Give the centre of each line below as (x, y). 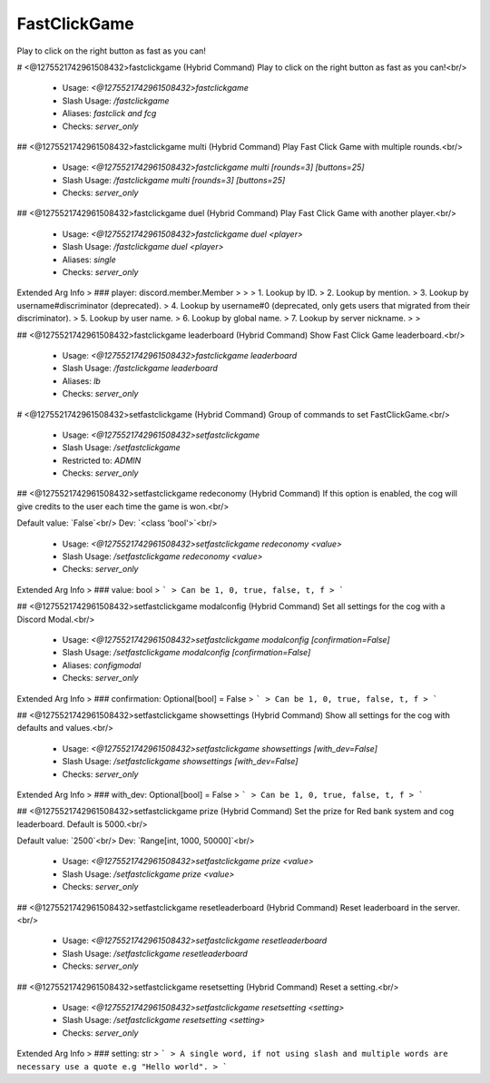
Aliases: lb (82, 380)
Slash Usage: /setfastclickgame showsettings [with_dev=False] (180, 762)
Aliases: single (89, 260)
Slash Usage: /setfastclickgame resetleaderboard (155, 953)
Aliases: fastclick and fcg (109, 113)
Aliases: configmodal (102, 665)
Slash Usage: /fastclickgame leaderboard (140, 369)
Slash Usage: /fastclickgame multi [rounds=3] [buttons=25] (174, 180)
